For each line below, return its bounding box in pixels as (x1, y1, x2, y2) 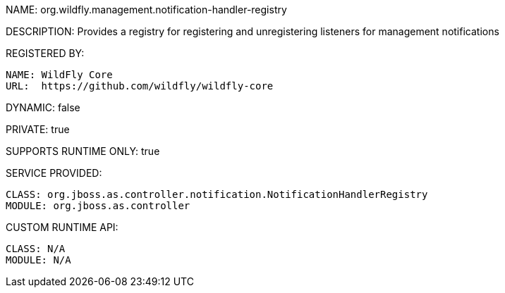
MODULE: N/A (6, 254, 71, 266)
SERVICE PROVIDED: (6, 167, 102, 179)
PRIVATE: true (6, 123, 70, 135)
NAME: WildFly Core (6, 69, 113, 80)
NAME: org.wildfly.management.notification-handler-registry (6, 4, 287, 15)
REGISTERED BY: (6, 47, 85, 59)
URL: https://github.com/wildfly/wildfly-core (6, 80, 274, 92)
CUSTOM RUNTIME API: (6, 221, 118, 233)
